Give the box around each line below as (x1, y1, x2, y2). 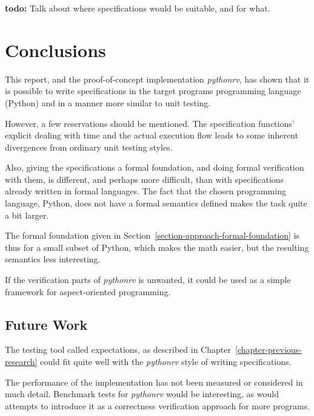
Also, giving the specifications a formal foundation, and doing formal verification (5, 161, 304, 174)
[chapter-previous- (235, 343, 302, 356)
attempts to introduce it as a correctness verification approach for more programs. (5, 399, 310, 412)
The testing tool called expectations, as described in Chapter (5, 343, 231, 356)
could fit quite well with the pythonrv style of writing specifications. (40, 355, 292, 368)
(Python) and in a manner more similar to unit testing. (5, 96, 211, 109)
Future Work (5, 315, 88, 333)
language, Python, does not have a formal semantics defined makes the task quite (5, 197, 307, 210)
